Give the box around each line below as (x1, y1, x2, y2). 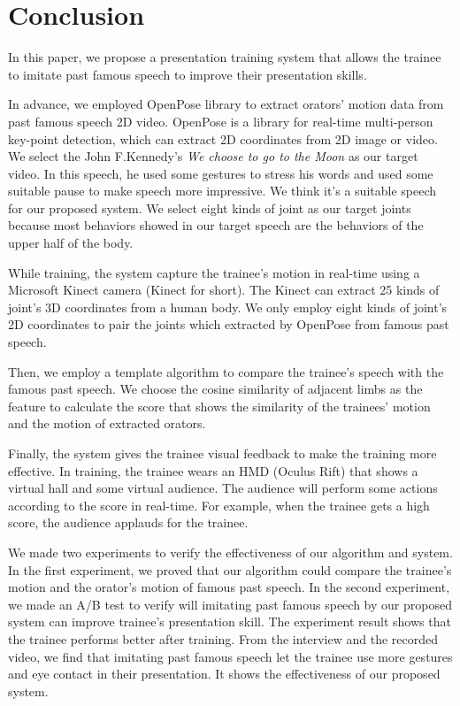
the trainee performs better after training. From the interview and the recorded (8, 629, 439, 648)
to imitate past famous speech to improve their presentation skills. (8, 65, 367, 83)
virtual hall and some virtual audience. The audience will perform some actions (8, 479, 438, 497)
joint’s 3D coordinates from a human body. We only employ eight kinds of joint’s (8, 297, 448, 316)
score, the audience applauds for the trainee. (8, 513, 249, 532)
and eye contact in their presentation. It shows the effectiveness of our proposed (8, 664, 441, 683)
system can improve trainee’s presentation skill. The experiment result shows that (8, 612, 451, 631)
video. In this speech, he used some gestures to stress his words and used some (8, 164, 433, 182)
